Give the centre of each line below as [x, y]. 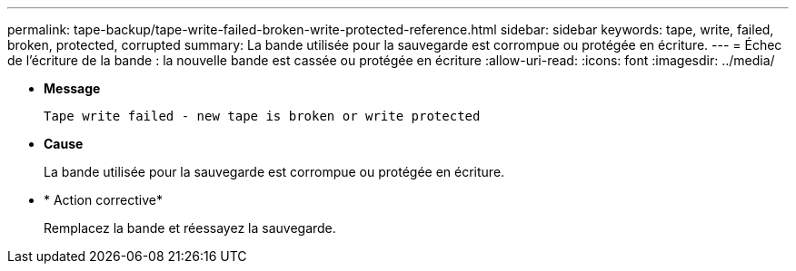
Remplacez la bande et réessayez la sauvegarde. [190, 228]
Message [72, 88]
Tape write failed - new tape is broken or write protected [262, 116]
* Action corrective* [104, 200]
